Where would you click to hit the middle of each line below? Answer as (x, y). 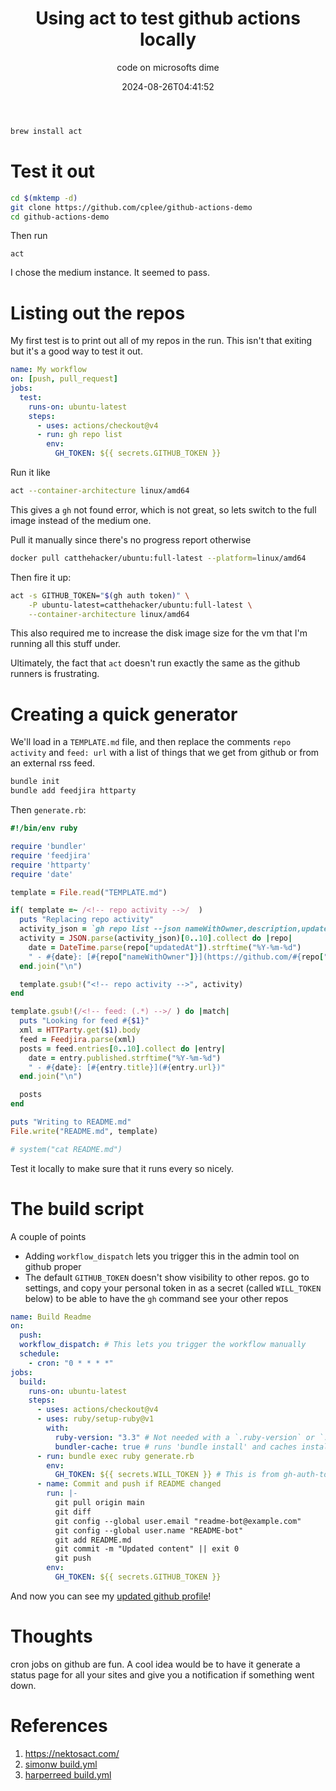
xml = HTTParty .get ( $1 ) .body (80, 1030)
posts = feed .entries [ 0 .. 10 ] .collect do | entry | (122, 1048)
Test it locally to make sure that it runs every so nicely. (122, 1168)
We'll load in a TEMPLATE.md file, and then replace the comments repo (151, 742)
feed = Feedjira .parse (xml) (78, 1039)
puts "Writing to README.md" (71, 1122)
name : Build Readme (51, 1317)
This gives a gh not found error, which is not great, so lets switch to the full (163, 509)
